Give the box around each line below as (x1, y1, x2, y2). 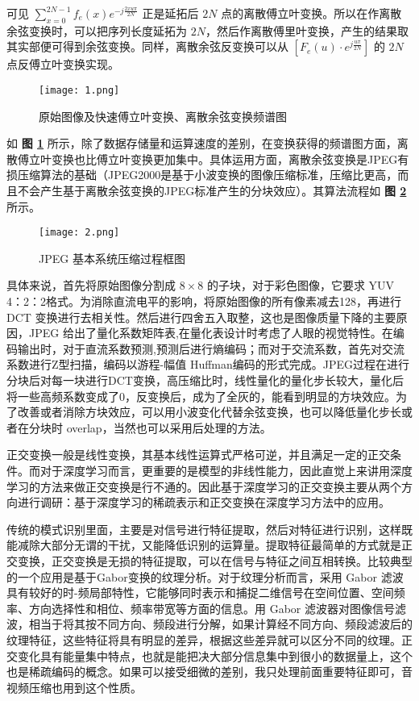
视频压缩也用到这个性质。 (6, 678, 142, 695)
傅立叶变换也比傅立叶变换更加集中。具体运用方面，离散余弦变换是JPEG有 (17, 150, 409, 167)
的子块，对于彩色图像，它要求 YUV (206, 277, 395, 294)
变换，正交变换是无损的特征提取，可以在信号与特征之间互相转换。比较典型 (17, 552, 413, 569)
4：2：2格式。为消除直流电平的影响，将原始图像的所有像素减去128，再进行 (6, 293, 401, 310)
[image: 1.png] (39, 84, 120, 96)
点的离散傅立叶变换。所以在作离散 (221, 5, 402, 21)
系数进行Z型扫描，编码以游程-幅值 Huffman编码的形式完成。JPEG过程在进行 (6, 356, 410, 373)
